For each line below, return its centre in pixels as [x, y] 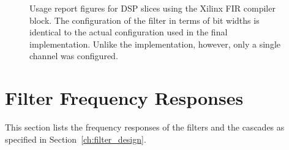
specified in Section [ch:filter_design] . [76, 139]
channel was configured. [74, 56]
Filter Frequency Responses [124, 98]
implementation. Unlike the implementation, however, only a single [155, 44]
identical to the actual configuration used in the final [129, 32]
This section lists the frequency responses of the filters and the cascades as [145, 127]
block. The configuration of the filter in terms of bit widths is [144, 20]
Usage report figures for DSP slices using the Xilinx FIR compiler [152, 8]
